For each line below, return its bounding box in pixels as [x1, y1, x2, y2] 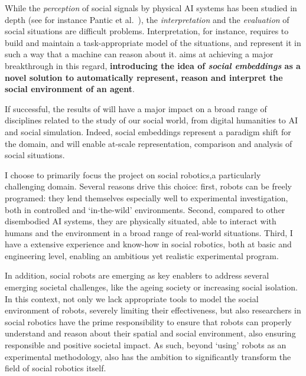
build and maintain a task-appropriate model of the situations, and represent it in [5, 36, 301, 48]
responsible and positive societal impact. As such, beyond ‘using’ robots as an [5, 339, 287, 351]
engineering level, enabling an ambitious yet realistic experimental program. [5, 249, 279, 261]
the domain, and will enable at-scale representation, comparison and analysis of [5, 137, 292, 149]
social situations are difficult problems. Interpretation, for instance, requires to [5, 25, 289, 37]
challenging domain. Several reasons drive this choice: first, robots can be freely [5, 180, 292, 192]
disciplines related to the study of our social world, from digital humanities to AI [5, 114, 298, 126]
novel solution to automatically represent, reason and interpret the [5, 71, 283, 83]
